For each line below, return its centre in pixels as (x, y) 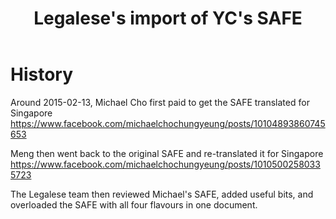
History (42, 74)
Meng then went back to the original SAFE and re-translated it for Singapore (167, 153)
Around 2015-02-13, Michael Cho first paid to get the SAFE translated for (160, 102)
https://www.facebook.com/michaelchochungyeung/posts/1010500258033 (165, 164)
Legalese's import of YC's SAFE (168, 18)
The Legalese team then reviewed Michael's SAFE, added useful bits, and (162, 194)
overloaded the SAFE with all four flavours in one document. (134, 204)
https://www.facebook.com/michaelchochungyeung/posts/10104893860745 (168, 123)
